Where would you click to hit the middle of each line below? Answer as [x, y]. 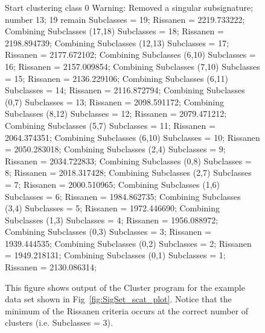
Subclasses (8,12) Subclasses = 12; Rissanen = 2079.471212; [116, 114]
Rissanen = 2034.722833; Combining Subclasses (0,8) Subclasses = [128, 160]
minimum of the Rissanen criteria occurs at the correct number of [127, 310]
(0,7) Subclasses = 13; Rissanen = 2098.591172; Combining [115, 101]
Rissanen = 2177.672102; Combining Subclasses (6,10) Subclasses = [130, 54]
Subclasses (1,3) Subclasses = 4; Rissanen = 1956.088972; [112, 219]
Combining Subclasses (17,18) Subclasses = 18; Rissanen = [114, 31]
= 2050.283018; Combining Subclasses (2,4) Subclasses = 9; [115, 149]
